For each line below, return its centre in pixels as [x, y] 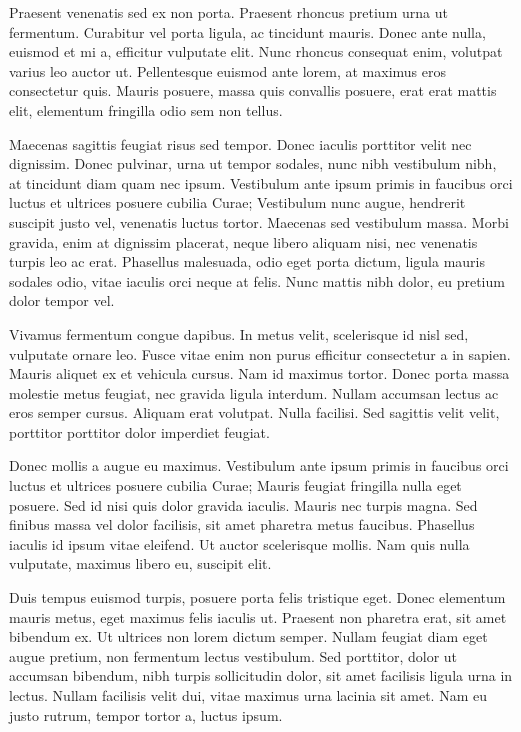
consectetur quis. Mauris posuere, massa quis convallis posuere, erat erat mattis [253, 90]
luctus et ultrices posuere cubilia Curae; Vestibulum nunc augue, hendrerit [237, 202]
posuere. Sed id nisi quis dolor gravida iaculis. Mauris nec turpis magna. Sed [243, 504]
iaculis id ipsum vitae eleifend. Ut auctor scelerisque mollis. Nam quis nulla [239, 543]
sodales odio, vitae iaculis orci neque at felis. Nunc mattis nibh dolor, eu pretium [257, 280]
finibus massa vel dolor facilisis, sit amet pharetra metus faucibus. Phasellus [242, 524]
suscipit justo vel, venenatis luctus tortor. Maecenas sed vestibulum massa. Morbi [259, 221]
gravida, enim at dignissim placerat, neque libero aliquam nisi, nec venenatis [243, 241]
